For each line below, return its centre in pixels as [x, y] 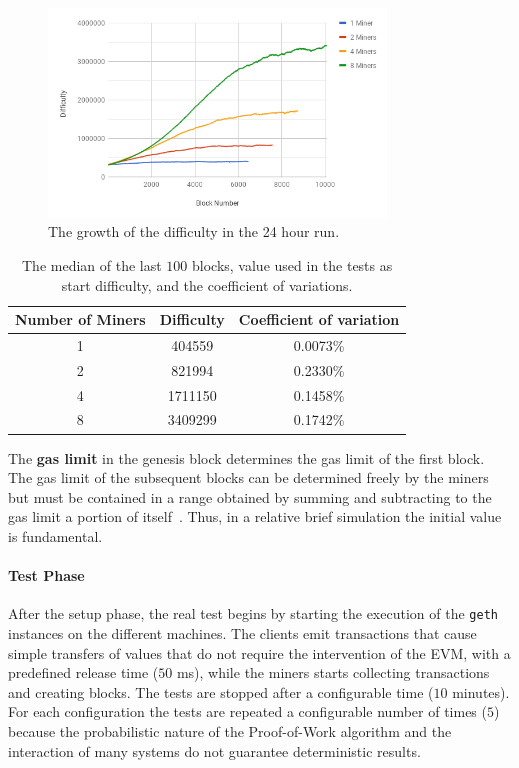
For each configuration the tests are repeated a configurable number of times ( [247, 711]
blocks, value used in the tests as [292, 264]
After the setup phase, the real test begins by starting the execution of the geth [253, 613]
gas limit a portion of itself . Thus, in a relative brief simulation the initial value [255, 516]
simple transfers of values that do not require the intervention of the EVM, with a [259, 652]
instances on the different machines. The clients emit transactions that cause [242, 632]
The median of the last [92, 264]
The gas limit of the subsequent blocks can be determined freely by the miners [248, 477]
